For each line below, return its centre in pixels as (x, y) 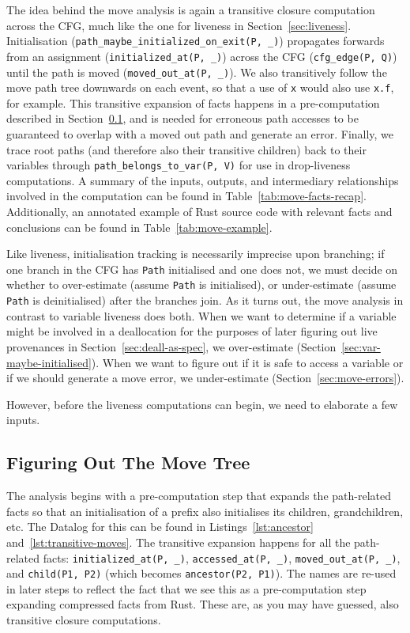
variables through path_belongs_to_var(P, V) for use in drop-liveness (179, 165)
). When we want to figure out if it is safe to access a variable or (247, 362)
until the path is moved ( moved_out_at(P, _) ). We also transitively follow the (197, 72)
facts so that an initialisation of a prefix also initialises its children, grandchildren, (205, 511)
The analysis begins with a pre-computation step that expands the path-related (199, 496)
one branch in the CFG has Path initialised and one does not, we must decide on (202, 269)
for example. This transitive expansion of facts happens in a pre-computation (193, 102)
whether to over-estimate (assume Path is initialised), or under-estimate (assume (201, 284)
